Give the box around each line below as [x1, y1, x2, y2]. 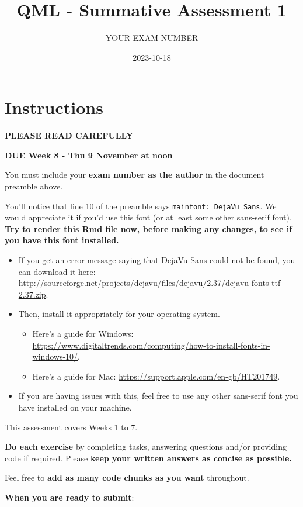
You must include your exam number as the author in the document [5, 168, 264, 181]
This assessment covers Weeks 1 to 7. [5, 420, 138, 433]
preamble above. [5, 180, 63, 192]
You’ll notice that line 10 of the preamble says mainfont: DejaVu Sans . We [5, 199, 277, 212]
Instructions [5, 95, 103, 119]
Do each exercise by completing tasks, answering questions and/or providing [5, 440, 287, 453]
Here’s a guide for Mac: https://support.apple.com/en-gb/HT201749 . [32, 370, 280, 382]
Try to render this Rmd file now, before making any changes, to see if [5, 222, 292, 234]
